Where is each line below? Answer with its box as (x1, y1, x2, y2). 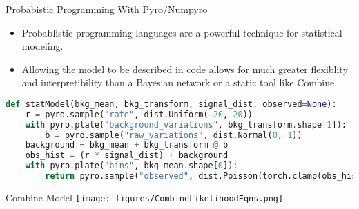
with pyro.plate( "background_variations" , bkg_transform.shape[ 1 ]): (25, 119, 347, 130)
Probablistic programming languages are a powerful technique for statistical (21, 25, 342, 39)
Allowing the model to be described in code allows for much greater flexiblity (21, 61, 348, 76)
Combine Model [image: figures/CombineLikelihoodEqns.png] (6, 190, 284, 204)
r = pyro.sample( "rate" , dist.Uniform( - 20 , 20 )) (25, 109, 253, 119)
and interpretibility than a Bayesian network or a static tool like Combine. (21, 75, 338, 90)
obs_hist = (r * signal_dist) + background (25, 150, 229, 161)
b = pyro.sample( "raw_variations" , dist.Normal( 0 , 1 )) (45, 130, 302, 140)
